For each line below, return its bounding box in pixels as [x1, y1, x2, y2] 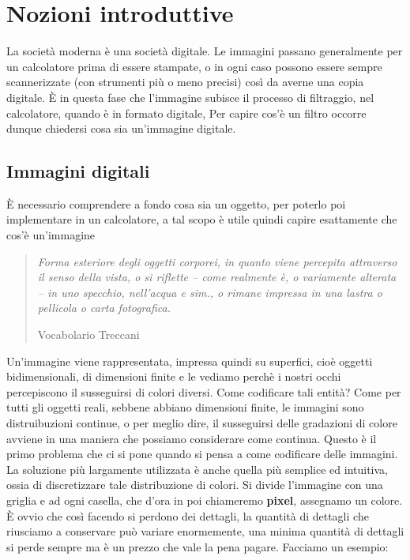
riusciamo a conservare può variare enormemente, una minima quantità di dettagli [6, 523, 404, 539]
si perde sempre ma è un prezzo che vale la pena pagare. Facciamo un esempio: [6, 538, 389, 554]
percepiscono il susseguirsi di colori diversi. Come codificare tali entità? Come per [6, 383, 401, 400]
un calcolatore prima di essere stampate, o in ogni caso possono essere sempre [6, 58, 382, 74]
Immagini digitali [6, 159, 150, 183]
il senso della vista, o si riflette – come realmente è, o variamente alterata [37, 269, 397, 285]
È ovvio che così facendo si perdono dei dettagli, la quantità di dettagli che [6, 507, 369, 524]
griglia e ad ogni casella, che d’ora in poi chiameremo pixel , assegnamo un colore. [6, 491, 403, 508]
